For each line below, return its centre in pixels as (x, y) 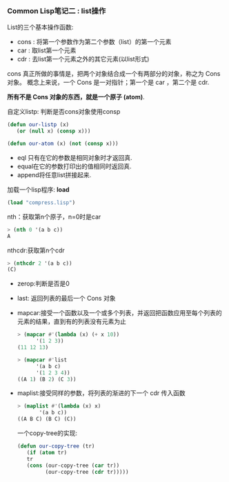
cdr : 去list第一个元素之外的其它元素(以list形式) (83, 59)
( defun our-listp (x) (38, 125)
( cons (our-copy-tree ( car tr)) (73, 465)
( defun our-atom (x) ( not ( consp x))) (63, 144)
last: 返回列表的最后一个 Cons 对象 (66, 299)
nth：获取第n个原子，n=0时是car (54, 217)
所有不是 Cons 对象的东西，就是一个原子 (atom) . (76, 97)
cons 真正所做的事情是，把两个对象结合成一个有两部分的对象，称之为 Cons (114, 74)
